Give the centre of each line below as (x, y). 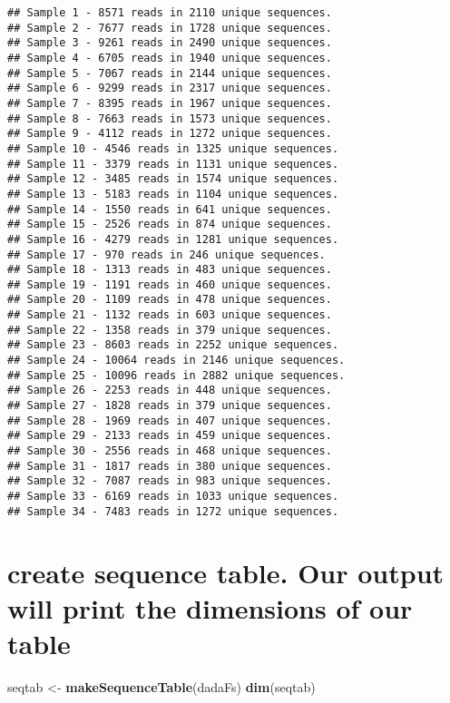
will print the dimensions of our (210, 607)
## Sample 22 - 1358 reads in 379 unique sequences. (170, 330)
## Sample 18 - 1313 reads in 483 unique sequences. (170, 270)
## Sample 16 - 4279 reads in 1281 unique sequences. (173, 239)
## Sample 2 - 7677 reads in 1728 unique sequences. (170, 28)
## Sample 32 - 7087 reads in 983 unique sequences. (170, 481)
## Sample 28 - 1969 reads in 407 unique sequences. (170, 420)
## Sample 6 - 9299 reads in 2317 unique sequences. (170, 88)
